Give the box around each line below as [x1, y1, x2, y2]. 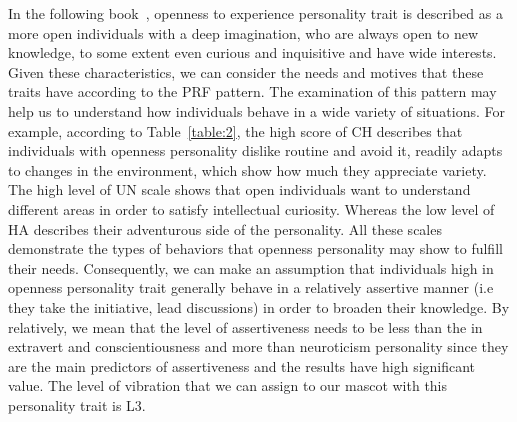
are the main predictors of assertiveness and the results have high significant [8, 355, 476, 376]
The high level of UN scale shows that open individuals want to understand [8, 179, 471, 200]
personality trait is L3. [8, 394, 146, 415]
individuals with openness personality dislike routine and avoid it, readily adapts [8, 140, 503, 161]
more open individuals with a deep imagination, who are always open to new [8, 22, 479, 43]
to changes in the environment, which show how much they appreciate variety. [8, 159, 487, 180]
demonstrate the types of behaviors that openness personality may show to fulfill [8, 238, 503, 259]
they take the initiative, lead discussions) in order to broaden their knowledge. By [8, 296, 510, 317]
